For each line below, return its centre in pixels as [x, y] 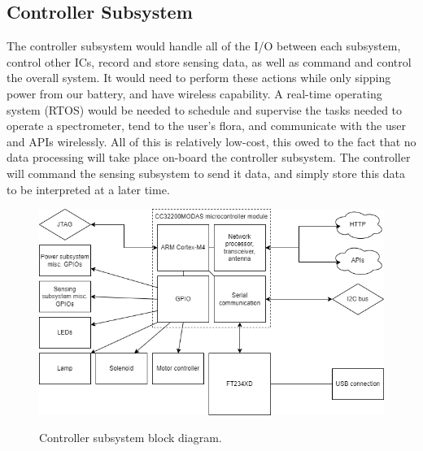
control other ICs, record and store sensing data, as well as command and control [209, 61]
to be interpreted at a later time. [88, 189]
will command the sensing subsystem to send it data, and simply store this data [206, 173]
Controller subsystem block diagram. [131, 438]
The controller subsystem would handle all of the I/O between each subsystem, [204, 46]
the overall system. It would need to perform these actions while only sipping [199, 78]
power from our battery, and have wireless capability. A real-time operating [194, 93]
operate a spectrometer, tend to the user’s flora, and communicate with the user [206, 126]
